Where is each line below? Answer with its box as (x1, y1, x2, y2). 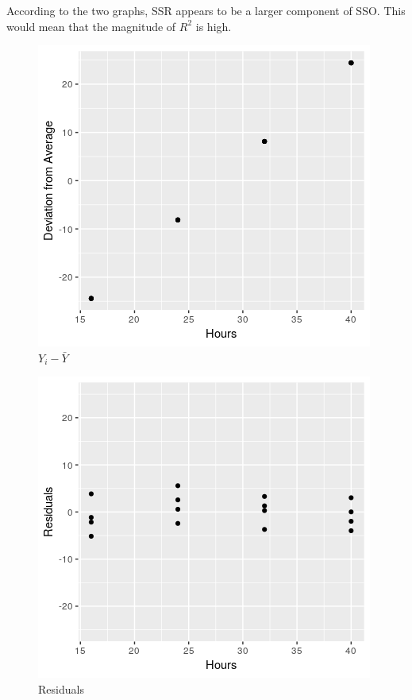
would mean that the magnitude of (6, 17, 176, 34)
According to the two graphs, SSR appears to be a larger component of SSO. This (6, 2, 406, 18)
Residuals (38, 680, 84, 697)
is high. (195, 17, 232, 34)
